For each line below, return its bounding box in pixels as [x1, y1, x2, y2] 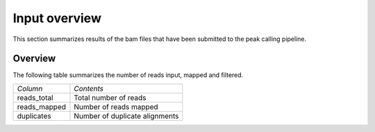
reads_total [17, 92, 53, 102]
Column [17, 83, 43, 93]
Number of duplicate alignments [74, 111, 179, 121]
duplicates [17, 111, 51, 121]
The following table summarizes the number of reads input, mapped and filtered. [12, 71, 244, 79]
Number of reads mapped [74, 101, 159, 111]
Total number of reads [74, 92, 147, 102]
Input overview [12, 10, 102, 26]
